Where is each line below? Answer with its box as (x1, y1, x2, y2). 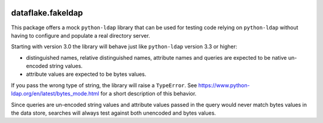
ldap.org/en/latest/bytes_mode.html (11, 90, 100, 97)
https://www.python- (198, 81, 250, 89)
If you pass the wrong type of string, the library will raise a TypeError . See (11, 81, 197, 89)
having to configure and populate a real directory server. (11, 32, 151, 39)
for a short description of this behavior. (100, 90, 197, 97)
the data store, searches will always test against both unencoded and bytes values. (11, 109, 217, 116)
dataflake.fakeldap (11, 8, 83, 18)
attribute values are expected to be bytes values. (26, 70, 147, 78)
